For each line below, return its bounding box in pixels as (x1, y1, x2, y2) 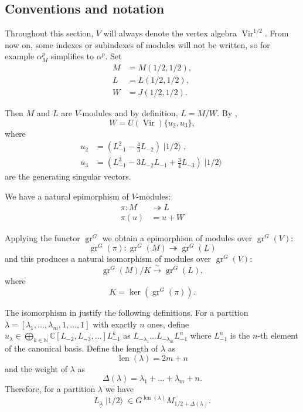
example (5, 50, 35, 62)
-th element (257, 329, 298, 342)
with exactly (93, 318, 137, 330)
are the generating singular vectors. (5, 170, 131, 183)
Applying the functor (5, 231, 80, 244)
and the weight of (5, 362, 67, 374)
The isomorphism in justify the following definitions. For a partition (5, 306, 248, 319)
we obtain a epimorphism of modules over (102, 231, 253, 244)
